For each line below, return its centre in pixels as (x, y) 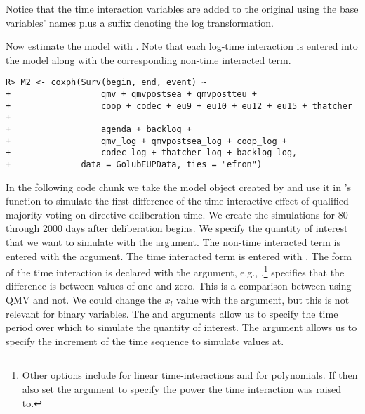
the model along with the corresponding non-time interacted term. (148, 59)
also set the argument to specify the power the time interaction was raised (182, 389)
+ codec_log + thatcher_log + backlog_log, (152, 153)
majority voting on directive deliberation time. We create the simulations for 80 (177, 214)
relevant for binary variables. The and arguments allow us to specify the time (172, 313)
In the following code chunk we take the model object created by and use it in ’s (179, 187)
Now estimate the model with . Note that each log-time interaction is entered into (182, 46)
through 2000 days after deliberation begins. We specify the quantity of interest (177, 228)
